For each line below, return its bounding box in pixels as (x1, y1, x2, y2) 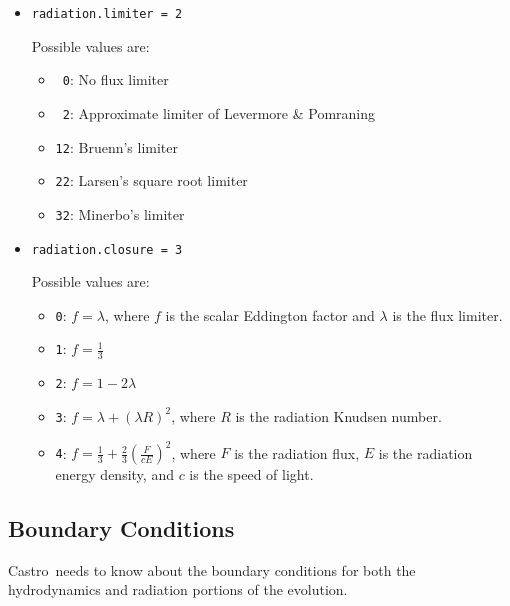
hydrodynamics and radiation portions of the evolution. (8, 579, 348, 600)
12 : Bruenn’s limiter (55, 136, 179, 157)
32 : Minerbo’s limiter (55, 203, 185, 224)
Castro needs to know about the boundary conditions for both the (8, 559, 416, 580)
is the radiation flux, (234, 442, 360, 463)
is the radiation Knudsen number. (235, 405, 442, 426)
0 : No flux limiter (62, 69, 169, 90)
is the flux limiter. (392, 304, 503, 325)
